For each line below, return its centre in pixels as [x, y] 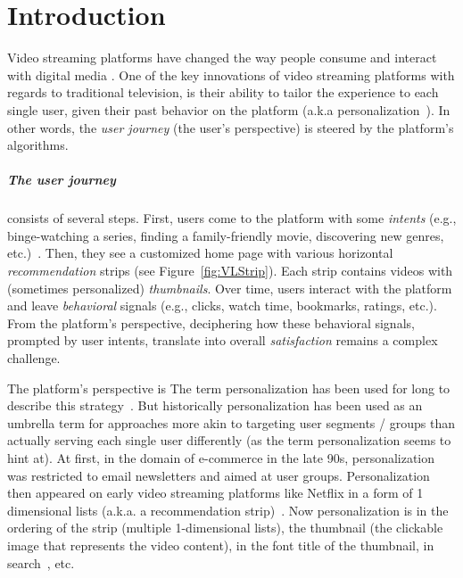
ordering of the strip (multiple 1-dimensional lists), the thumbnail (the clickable [225, 528]
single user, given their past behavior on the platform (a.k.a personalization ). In [229, 109]
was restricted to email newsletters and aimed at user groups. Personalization [219, 475]
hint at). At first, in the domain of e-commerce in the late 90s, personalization [221, 457]
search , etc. [41, 562]
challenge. [34, 358]
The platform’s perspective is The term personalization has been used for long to [229, 388]
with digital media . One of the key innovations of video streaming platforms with [231, 74]
